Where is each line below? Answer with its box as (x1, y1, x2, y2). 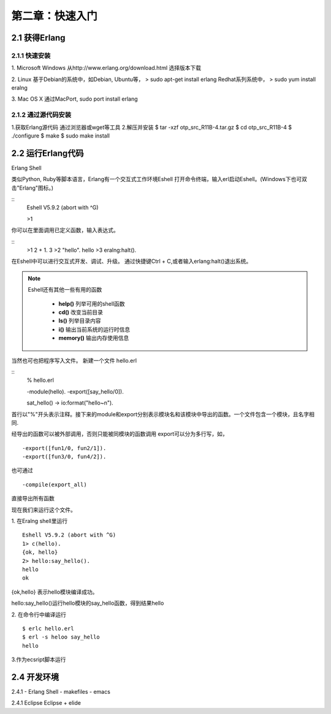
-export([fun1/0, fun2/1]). (22, 444, 107, 451)
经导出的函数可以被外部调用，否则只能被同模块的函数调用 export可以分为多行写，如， (11, 430, 228, 438)
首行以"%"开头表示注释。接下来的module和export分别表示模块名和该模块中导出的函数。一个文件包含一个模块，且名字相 (11, 410, 315, 417)
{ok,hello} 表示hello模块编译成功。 (11, 588, 98, 596)
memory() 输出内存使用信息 (58, 335, 129, 342)
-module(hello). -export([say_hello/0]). (26, 387, 124, 395)
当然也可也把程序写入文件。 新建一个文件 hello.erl (11, 357, 137, 364)
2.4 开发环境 (11, 672, 59, 682)
